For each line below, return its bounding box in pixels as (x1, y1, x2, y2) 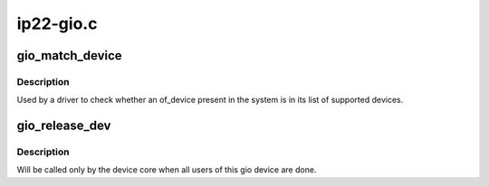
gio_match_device (16, 48, 122, 63)
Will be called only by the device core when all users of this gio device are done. (16, 164, 317, 175)
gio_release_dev (16, 118, 111, 134)
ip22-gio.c (16, 14, 98, 33)
